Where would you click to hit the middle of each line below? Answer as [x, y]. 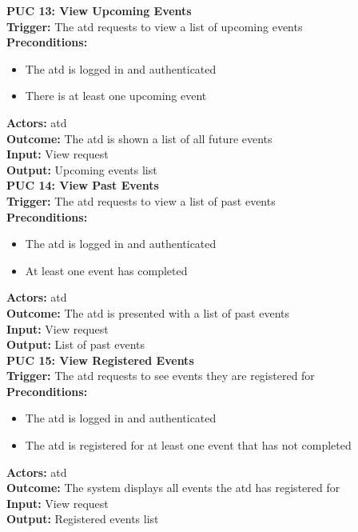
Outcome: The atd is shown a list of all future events [139, 138]
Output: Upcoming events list [82, 169]
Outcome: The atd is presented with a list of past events [148, 312]
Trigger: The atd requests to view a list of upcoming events [155, 26]
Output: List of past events [76, 344]
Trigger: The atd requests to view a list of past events [141, 200]
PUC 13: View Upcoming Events [99, 10]
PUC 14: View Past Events [83, 185]
